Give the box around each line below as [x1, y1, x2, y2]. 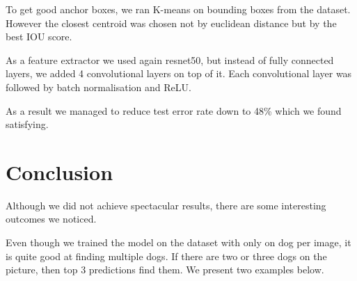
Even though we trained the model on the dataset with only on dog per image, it [6, 235, 351, 250]
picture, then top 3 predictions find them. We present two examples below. [6, 262, 324, 277]
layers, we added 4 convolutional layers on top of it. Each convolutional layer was [6, 66, 352, 81]
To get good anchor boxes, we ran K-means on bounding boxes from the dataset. [6, 2, 351, 16]
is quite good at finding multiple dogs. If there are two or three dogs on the [6, 248, 327, 263]
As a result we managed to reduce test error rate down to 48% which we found [6, 103, 342, 118]
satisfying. [6, 117, 49, 131]
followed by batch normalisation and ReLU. [6, 79, 191, 94]
